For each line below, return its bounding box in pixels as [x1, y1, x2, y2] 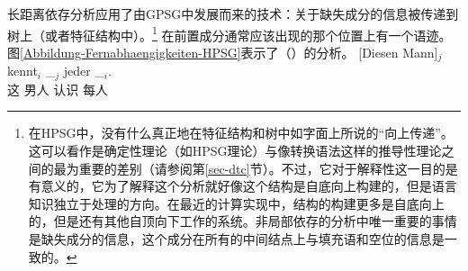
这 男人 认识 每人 [7, 79, 108, 98]
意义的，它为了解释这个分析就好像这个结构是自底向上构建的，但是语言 [40, 176, 457, 195]
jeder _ [63, 61, 104, 80]
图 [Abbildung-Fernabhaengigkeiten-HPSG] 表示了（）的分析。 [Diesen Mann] [7, 42, 438, 61]
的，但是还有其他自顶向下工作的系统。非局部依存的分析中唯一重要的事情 [28, 212, 457, 230]
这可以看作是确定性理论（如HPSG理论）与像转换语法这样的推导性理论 [28, 140, 442, 159]
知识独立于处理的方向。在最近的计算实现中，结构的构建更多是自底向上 [28, 194, 445, 212]
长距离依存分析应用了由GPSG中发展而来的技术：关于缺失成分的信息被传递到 [7, 5, 459, 23]
